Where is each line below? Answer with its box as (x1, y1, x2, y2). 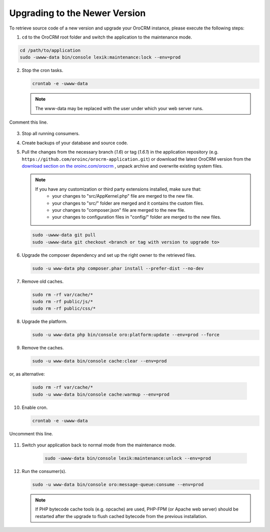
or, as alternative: (9, 371, 45, 377)
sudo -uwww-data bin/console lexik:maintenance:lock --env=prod (19, 55, 181, 60)
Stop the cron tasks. (21, 68, 63, 74)
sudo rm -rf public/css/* (32, 306, 96, 311)
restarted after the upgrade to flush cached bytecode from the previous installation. (35, 513, 207, 519)
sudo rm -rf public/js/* (32, 299, 93, 305)
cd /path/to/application (19, 48, 81, 53)
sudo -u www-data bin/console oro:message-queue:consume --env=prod (32, 482, 204, 487)
